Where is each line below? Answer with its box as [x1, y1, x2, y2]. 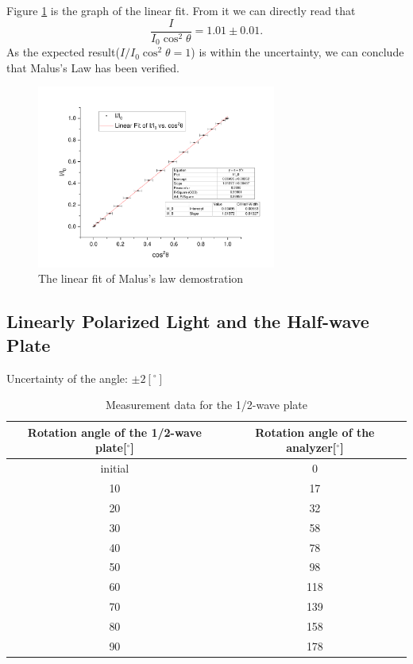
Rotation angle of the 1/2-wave [27, 423, 202, 440]
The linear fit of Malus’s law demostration [38, 270, 244, 287]
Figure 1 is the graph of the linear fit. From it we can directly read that [6, 2, 356, 18]
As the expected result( [6, 44, 120, 60]
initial [100, 460, 129, 477]
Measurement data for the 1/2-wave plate [105, 396, 308, 413]
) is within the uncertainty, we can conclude [191, 44, 404, 60]
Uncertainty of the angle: [6, 369, 128, 386]
